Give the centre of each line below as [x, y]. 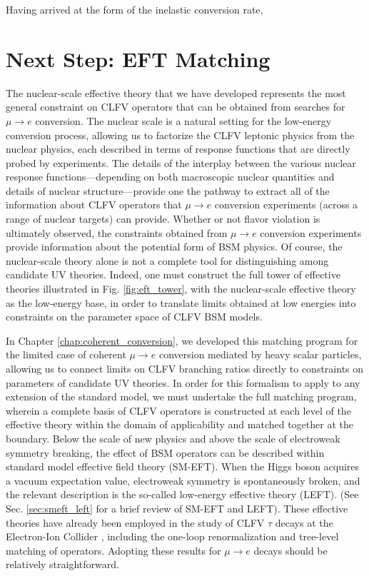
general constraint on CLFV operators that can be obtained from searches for [176, 107]
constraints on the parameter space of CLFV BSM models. [134, 317]
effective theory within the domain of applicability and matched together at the [180, 424]
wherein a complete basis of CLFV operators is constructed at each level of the [178, 410]
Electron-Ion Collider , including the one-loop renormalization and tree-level [172, 536]
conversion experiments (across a [286, 204]
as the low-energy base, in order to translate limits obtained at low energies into [181, 302]
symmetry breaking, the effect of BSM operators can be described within [165, 452]
